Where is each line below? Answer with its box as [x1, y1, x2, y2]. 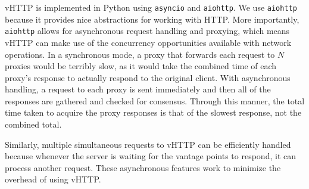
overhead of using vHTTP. [5, 173, 101, 185]
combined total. [5, 118, 62, 131]
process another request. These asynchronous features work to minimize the [5, 161, 281, 173]
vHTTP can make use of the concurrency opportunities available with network [5, 36, 292, 48]
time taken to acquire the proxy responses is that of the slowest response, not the [5, 106, 302, 119]
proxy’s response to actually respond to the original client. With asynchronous [5, 71, 291, 83]
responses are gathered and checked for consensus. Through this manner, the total [5, 94, 305, 107]
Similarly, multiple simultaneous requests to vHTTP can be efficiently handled [5, 138, 291, 150]
